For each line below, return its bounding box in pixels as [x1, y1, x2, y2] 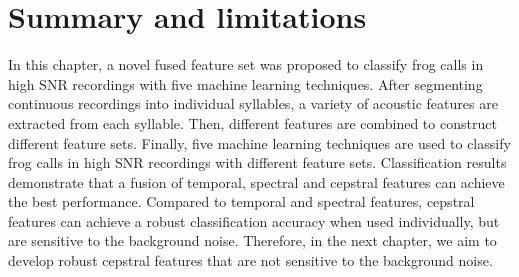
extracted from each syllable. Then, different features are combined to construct [8, 112, 497, 133]
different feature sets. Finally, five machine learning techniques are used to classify [8, 132, 511, 153]
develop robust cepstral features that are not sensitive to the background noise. [8, 250, 493, 271]
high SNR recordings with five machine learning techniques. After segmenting [8, 73, 483, 94]
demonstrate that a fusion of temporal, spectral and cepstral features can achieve [8, 171, 505, 192]
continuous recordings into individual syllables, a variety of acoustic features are [8, 93, 498, 114]
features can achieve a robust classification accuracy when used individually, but [8, 210, 500, 231]
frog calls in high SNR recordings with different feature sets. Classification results [8, 152, 507, 173]
